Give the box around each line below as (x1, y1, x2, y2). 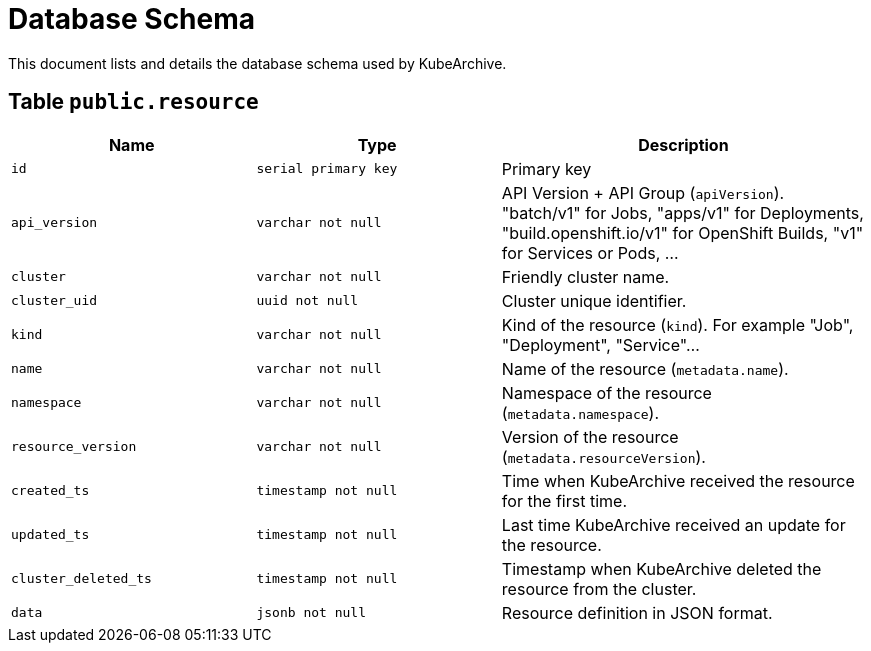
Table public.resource (8, 89, 259, 115)
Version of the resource (501, 426, 679, 447)
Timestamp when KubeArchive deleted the (501, 558, 822, 579)
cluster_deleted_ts (11, 571, 152, 587)
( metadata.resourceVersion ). (501, 446, 706, 467)
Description (638, 134, 729, 155)
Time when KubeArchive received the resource (501, 470, 855, 491)
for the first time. (501, 490, 627, 511)
